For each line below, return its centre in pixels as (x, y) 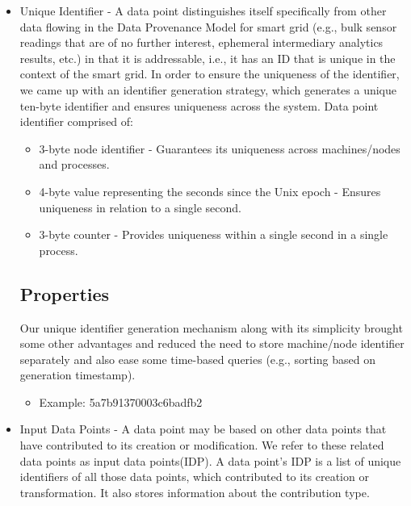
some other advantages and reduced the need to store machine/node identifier (212, 343)
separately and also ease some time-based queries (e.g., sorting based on (197, 359)
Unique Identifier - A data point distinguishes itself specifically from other (203, 10)
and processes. (74, 164)
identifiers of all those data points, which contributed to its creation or (194, 477)
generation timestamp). (78, 375)
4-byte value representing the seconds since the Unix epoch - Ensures (210, 191)
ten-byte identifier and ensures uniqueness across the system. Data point (199, 105)
